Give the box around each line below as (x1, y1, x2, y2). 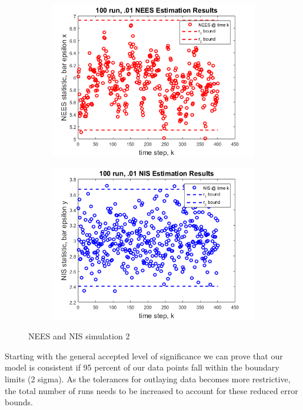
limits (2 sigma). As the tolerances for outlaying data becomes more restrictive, (5, 372, 291, 385)
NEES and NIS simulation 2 (28, 330, 130, 342)
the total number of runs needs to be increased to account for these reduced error (5, 384, 298, 396)
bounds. (5, 396, 33, 408)
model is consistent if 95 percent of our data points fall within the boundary (5, 361, 279, 373)
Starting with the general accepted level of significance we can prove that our (5, 349, 283, 362)
